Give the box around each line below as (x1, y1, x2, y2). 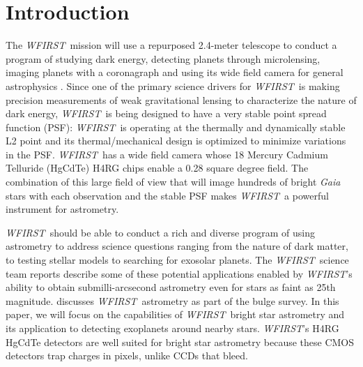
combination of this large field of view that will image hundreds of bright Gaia (6, 174, 341, 189)
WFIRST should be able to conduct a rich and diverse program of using (6, 225, 315, 239)
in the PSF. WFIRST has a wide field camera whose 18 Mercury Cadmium (6, 147, 328, 161)
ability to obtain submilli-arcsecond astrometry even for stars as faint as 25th (6, 280, 336, 294)
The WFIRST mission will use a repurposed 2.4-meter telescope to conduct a (6, 38, 337, 52)
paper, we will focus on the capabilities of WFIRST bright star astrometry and (6, 307, 345, 322)
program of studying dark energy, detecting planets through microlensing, (6, 51, 320, 66)
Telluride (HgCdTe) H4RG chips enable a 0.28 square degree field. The (6, 160, 309, 175)
